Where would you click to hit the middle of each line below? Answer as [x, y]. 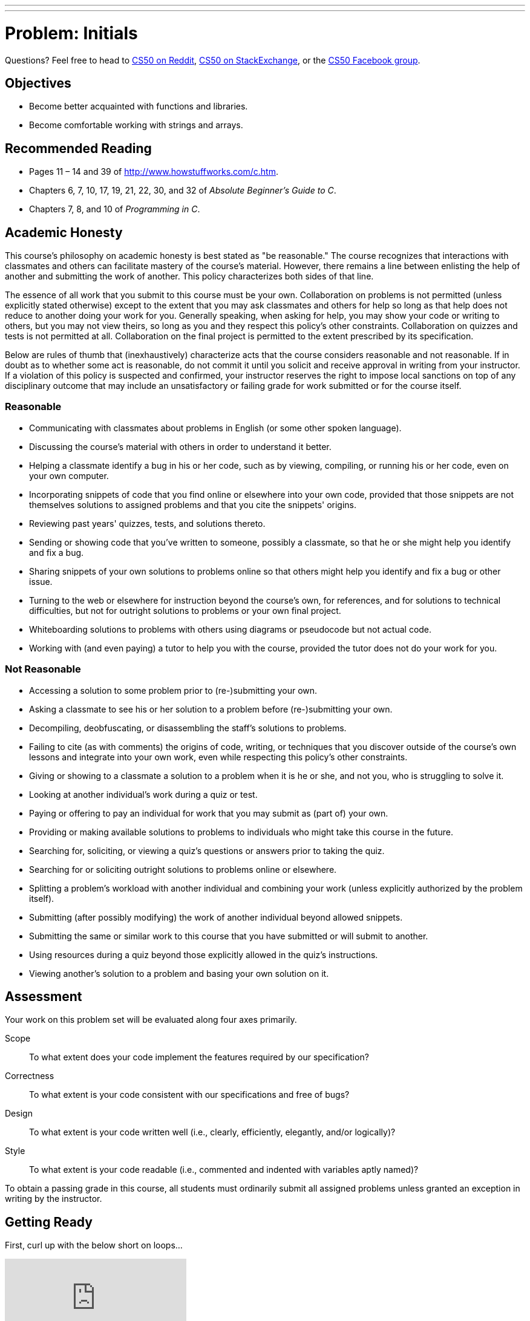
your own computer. [69, 475]
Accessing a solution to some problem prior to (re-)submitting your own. [173, 690]
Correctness [30, 1076]
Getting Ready [49, 1222]
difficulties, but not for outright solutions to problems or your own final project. [185, 610]
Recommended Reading [78, 148]
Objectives [38, 83]
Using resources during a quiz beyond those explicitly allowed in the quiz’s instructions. [204, 954]
